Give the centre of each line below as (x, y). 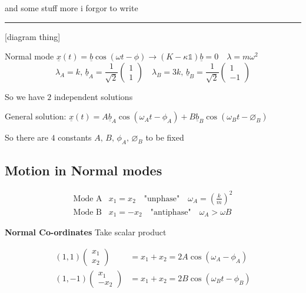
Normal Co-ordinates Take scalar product (86, 232)
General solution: (36, 116)
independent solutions (93, 96)
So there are (26, 137)
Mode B (87, 212)
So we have (25, 96)
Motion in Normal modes (84, 170)
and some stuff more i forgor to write (71, 8)
